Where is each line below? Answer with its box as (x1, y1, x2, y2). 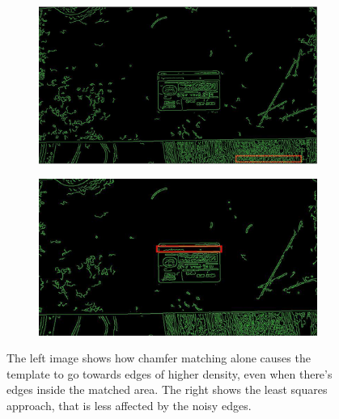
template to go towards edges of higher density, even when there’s (6, 365, 333, 382)
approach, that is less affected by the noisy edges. (6, 396, 252, 413)
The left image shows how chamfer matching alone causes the (6, 349, 311, 366)
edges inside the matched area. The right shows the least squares (6, 381, 328, 398)
